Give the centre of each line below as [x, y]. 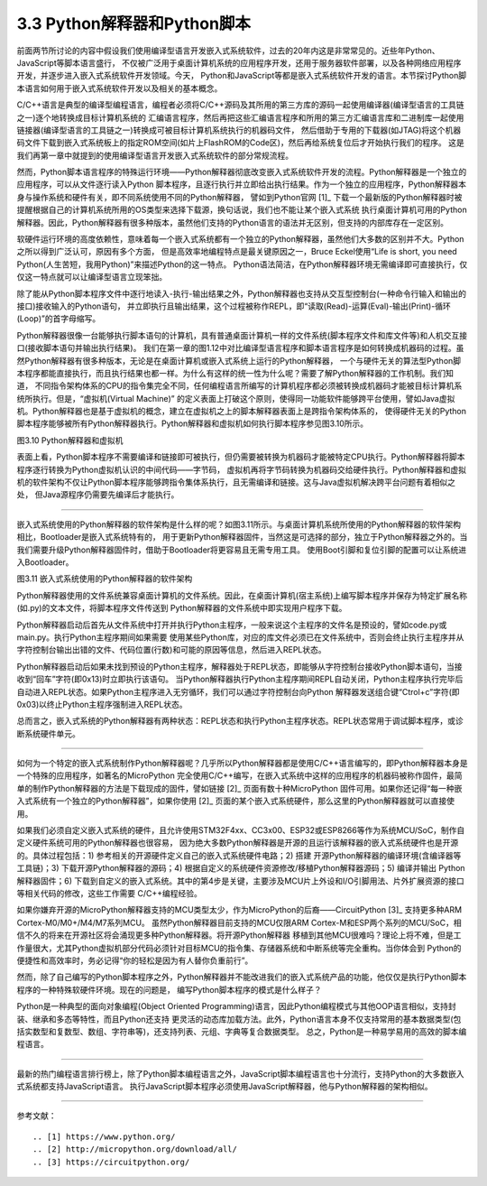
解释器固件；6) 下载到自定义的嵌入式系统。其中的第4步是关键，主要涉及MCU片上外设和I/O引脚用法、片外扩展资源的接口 [240, 881]
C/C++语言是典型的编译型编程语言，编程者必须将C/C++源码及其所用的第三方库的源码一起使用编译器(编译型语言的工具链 [240, 105]
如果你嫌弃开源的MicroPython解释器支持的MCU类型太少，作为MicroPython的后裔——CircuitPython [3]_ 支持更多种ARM [239, 910]
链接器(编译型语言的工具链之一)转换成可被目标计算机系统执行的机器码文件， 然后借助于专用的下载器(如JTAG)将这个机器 [239, 130]
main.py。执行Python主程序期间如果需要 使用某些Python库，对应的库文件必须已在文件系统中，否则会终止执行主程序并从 [240, 637]
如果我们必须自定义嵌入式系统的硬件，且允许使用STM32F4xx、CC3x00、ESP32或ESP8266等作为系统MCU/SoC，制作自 [241, 830]
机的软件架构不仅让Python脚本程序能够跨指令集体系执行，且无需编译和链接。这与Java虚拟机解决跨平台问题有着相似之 [236, 482]
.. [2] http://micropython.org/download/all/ [135, 1149]
